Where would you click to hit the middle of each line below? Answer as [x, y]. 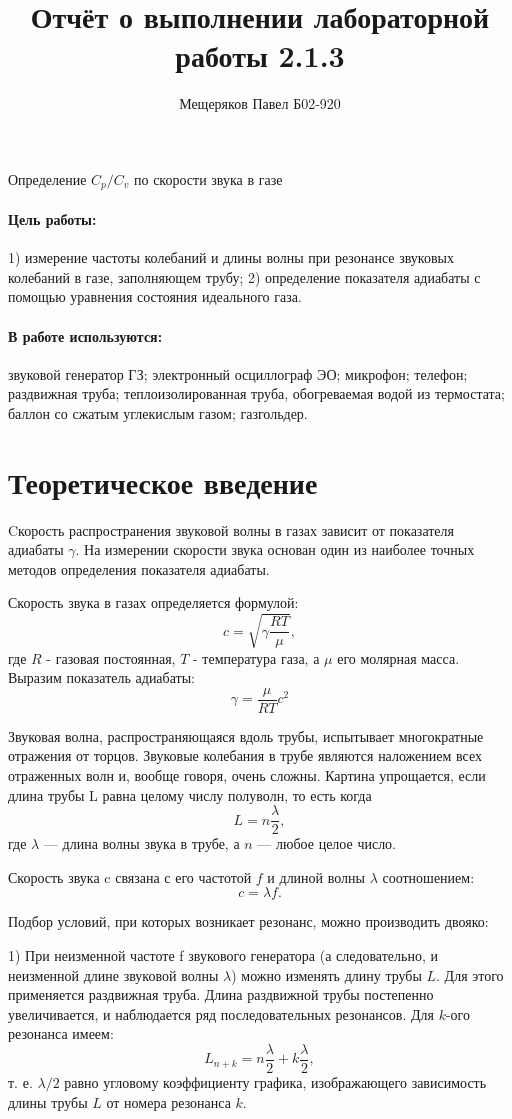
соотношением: [428, 876]
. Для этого [470, 974]
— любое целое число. [327, 843]
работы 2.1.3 [260, 55]
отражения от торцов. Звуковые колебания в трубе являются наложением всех [245, 755]
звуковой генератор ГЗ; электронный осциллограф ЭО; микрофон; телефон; [238, 373]
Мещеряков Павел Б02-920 [260, 103]
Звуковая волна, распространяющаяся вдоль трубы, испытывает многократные [246, 735]
